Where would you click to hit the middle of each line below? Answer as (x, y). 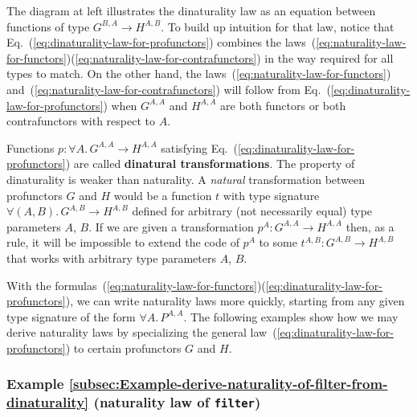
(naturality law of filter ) (177, 402)
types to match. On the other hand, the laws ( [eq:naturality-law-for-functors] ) (199, 74)
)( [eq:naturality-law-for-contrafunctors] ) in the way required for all (230, 57)
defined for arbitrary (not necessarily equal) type (252, 211)
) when (120, 105)
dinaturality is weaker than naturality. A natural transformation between (186, 179)
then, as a (370, 226)
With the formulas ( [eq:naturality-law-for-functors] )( (136, 285)
